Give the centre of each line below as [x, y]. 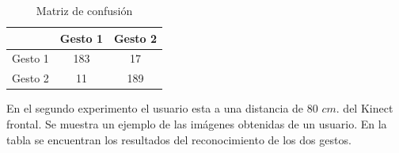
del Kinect [368, 108]
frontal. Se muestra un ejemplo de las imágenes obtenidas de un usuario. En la [197, 123]
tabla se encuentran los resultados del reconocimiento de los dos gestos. [179, 139]
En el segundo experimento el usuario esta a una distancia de [155, 108]
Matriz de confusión [84, 10]
